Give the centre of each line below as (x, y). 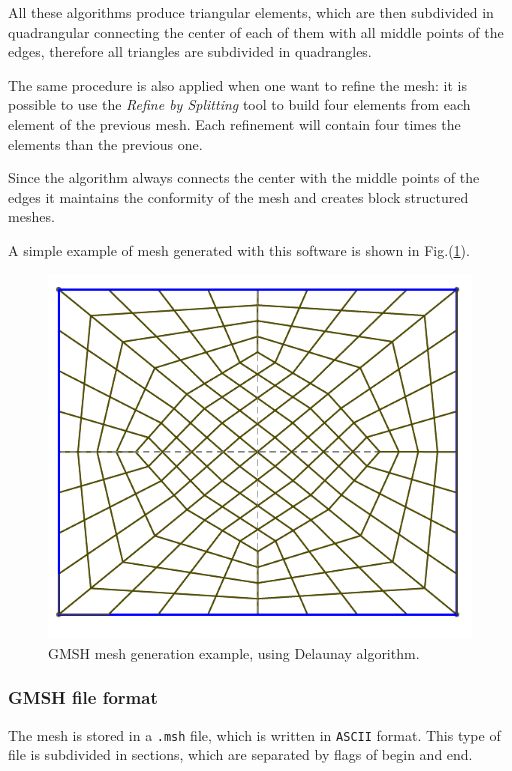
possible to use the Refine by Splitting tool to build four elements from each (239, 104)
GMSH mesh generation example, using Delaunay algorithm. (234, 652)
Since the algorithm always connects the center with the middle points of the (244, 177)
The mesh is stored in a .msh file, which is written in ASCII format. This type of (254, 734)
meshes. (31, 216)
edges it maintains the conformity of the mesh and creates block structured (238, 196)
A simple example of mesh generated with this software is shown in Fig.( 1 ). (239, 249)
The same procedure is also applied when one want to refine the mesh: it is (237, 84)
